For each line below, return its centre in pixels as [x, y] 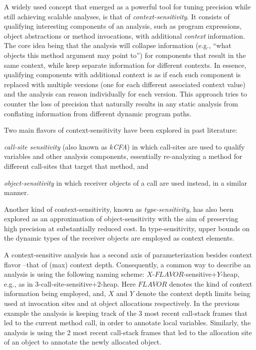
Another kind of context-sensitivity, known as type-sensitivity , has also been [119, 209]
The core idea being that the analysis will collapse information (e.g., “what [118, 45]
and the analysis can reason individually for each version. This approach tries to [126, 94]
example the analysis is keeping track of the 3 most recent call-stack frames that [126, 313]
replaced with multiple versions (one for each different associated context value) [125, 84]
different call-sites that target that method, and [76, 166]
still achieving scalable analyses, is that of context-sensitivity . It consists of [117, 16]
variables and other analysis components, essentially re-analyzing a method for [123, 156]
